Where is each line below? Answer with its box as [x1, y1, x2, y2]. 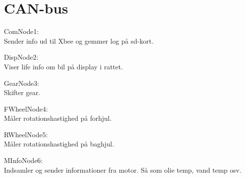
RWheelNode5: [4, 129, 48, 139]
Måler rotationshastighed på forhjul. [4, 113, 112, 123]
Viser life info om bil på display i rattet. [4, 61, 123, 71]
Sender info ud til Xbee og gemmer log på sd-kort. [4, 35, 154, 46]
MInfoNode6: [4, 155, 43, 165]
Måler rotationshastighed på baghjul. [4, 139, 114, 149]
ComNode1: [4, 26, 39, 36]
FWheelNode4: [4, 103, 48, 113]
